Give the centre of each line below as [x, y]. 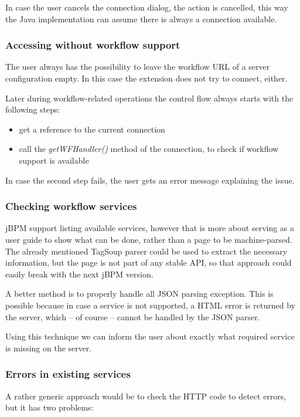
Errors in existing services [68, 374]
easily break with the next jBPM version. [79, 274]
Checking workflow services [71, 206]
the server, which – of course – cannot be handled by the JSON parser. [133, 316]
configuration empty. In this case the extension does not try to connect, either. [146, 78]
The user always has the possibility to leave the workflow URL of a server [138, 67]
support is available [54, 160]
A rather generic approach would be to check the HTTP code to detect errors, [146, 396]
